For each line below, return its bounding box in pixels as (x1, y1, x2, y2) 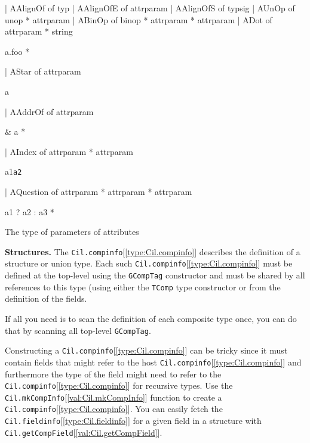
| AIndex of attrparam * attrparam (5, 145, 133, 157)
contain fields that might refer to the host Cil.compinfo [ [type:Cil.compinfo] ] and (5, 355, 302, 368)
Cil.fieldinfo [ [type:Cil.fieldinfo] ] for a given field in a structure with (5, 414, 262, 427)
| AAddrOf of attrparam (5, 105, 94, 117)
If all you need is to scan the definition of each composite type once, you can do (5, 312, 297, 324)
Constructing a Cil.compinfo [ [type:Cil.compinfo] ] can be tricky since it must (5, 344, 288, 357)
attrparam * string (5, 25, 73, 38)
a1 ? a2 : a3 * (5, 205, 54, 218)
